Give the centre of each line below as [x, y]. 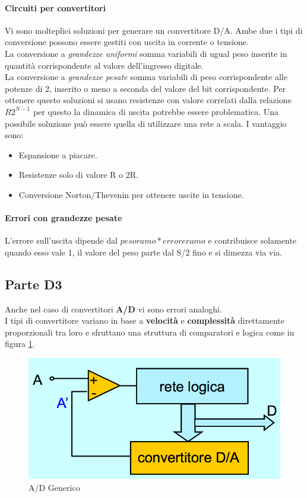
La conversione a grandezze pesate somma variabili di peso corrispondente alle [146, 77]
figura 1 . [20, 344]
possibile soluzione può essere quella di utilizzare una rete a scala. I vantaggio [146, 123]
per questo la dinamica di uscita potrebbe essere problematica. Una [156, 111]
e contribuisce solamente [252, 240]
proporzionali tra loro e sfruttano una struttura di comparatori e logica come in [150, 332]
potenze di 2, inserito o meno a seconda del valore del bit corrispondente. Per [145, 88]
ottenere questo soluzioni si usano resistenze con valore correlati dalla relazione [148, 100]
